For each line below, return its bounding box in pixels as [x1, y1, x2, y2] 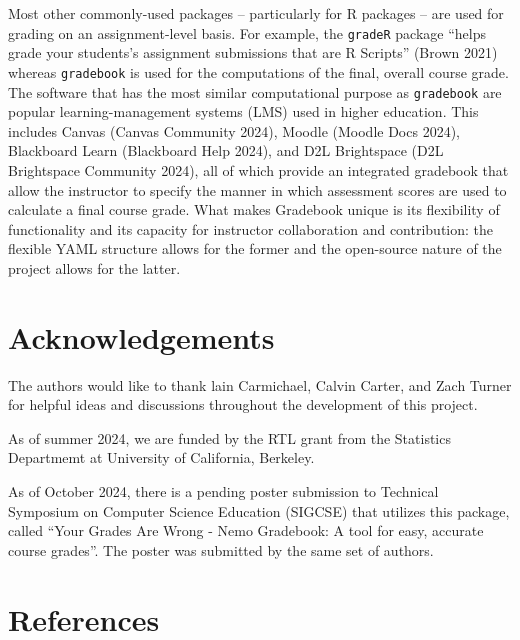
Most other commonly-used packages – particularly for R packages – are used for [8, 3, 504, 23]
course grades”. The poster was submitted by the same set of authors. [8, 539, 434, 560]
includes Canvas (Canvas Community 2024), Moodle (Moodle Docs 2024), [8, 120, 460, 141]
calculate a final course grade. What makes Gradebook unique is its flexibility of [8, 199, 500, 220]
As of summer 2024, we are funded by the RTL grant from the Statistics [8, 427, 451, 448]
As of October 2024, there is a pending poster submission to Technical [8, 481, 439, 501]
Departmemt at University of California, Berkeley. [8, 447, 315, 468]
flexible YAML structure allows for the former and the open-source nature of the [8, 238, 502, 259]
